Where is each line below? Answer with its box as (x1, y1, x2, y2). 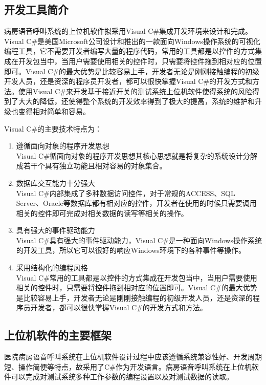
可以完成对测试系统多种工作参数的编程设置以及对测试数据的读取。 (11, 371, 233, 382)
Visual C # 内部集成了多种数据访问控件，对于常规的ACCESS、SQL (16, 187, 235, 198)
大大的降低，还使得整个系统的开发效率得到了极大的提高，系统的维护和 (18, 96, 255, 106)
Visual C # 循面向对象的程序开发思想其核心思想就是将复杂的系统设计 (16, 150, 243, 161)
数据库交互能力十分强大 (16, 177, 95, 188)
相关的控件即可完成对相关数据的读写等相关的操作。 (16, 207, 188, 218)
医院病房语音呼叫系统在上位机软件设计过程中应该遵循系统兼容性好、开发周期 (4, 351, 262, 362)
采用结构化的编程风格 (16, 262, 88, 273)
